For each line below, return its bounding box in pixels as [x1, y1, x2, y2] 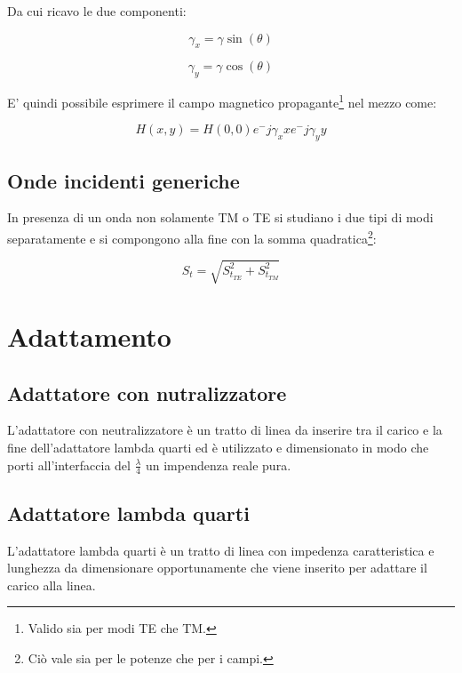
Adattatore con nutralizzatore [7, 379, 287, 406]
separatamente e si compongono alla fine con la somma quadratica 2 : [7, 227, 377, 247]
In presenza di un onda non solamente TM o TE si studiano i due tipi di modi [7, 208, 434, 227]
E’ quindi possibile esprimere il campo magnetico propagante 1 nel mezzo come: [7, 91, 437, 111]
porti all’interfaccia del [7, 455, 131, 474]
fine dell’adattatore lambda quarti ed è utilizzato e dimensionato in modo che [7, 438, 429, 456]
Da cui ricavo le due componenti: [7, 2, 187, 20]
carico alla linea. [7, 575, 96, 594]
